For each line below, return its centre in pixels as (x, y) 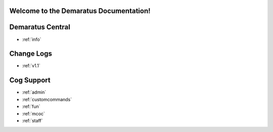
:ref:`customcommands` (47, 99)
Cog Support (30, 80)
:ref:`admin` (34, 92)
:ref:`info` (32, 39)
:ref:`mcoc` (34, 113)
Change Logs (31, 54)
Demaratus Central (40, 27)
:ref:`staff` (32, 120)
